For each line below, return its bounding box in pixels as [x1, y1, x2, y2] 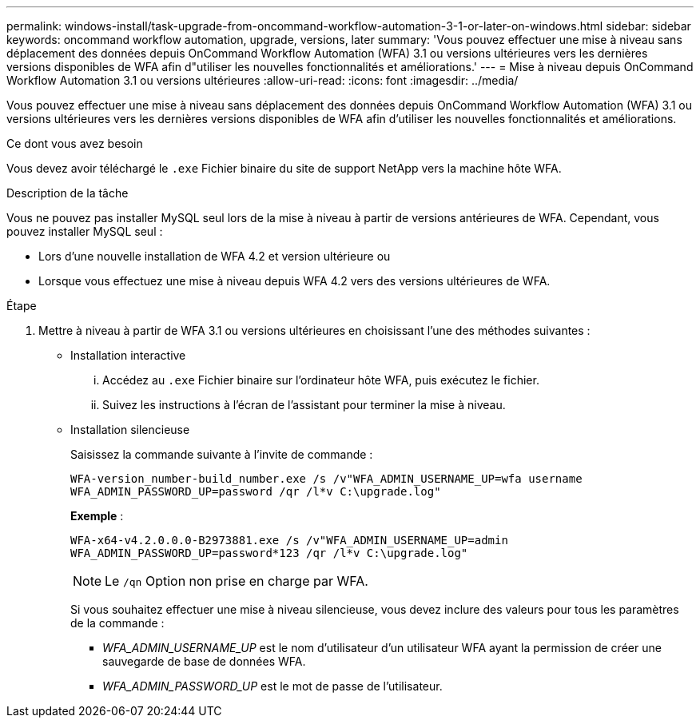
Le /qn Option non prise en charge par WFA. [105, 573, 368, 589]
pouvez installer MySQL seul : [6, 225, 163, 238]
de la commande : [70, 616, 165, 630]
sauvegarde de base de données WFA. [102, 654, 306, 668]
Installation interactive [70, 348, 186, 362]
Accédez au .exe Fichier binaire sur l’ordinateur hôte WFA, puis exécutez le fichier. [102, 373, 539, 387]
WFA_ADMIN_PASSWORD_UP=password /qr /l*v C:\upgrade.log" [70, 485, 441, 498]
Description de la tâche [6, 186, 129, 200]
